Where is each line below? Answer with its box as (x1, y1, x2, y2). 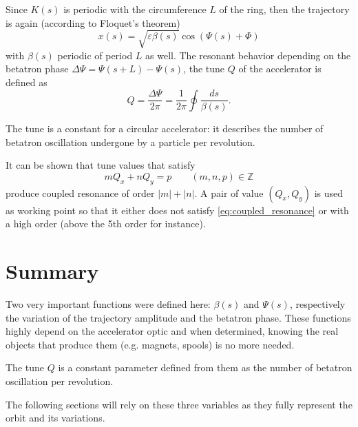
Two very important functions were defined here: (6, 297, 211, 311)
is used (314, 185, 344, 200)
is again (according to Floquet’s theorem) (6, 15, 180, 30)
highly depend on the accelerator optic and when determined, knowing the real (6, 324, 339, 338)
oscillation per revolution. (6, 373, 114, 388)
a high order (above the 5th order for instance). (6, 216, 206, 231)
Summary (6, 257, 99, 285)
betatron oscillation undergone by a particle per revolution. (6, 134, 255, 149)
